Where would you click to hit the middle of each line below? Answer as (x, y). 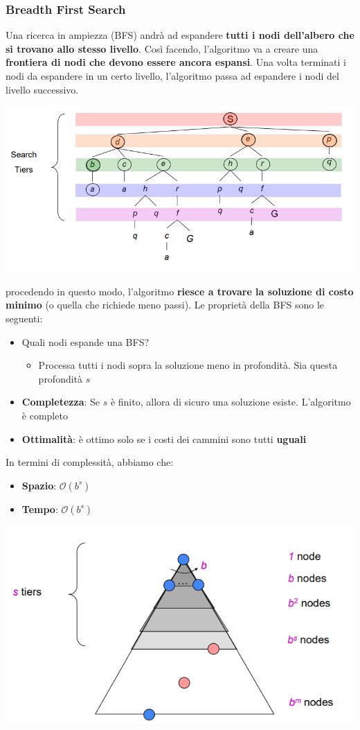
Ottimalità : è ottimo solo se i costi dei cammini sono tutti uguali (164, 438)
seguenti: (24, 318)
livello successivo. (42, 89)
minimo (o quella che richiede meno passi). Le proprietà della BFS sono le (165, 305)
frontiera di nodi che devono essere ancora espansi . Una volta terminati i (176, 62)
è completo (45, 415)
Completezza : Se (61, 402)
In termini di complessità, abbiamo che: (90, 462)
